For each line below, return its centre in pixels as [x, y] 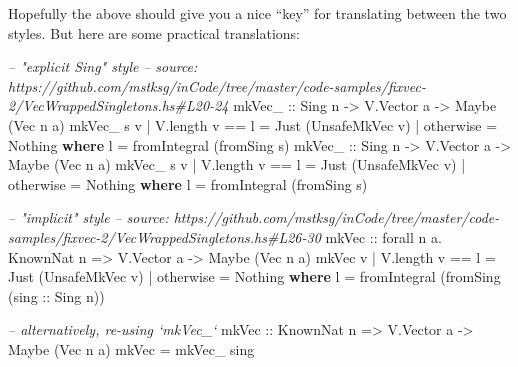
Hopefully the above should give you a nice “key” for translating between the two [257, 13]
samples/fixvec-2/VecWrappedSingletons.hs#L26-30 [164, 236]
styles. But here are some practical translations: [154, 32]
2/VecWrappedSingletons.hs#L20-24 [118, 105]
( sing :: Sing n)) [56, 295]
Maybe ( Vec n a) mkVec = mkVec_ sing [131, 348]
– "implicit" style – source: [88, 217]
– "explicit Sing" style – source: [103, 66]
